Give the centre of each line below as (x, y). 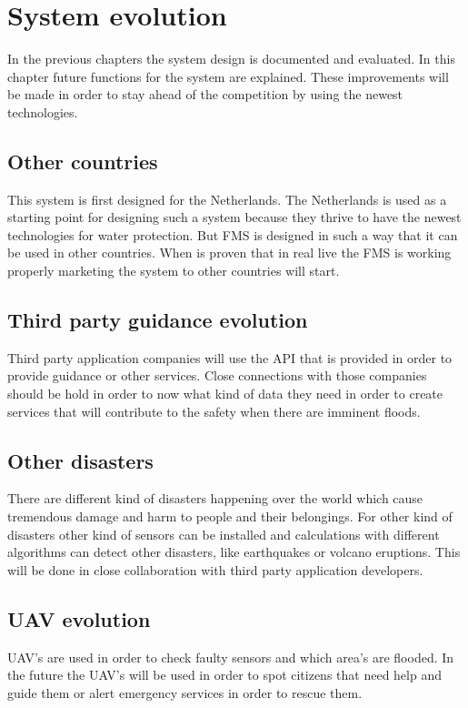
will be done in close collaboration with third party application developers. (215, 569)
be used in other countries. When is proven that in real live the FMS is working (229, 253)
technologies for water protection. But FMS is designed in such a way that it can (233, 234)
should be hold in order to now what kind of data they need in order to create (225, 394)
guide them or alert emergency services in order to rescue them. (185, 692)
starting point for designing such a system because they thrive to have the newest (234, 217)
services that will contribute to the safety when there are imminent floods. (214, 411)
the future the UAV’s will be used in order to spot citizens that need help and (224, 675)
